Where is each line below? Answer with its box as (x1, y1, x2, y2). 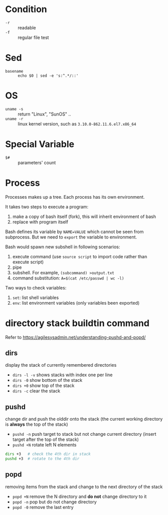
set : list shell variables (12, 294, 59, 301)
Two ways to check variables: (5, 284, 67, 291)
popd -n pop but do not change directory (12, 498, 97, 505)
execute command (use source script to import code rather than (12, 253, 147, 259)
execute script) (12, 259, 44, 265)
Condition (5, 4, 47, 15)
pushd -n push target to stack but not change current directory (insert (12, 431, 156, 437)
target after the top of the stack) (12, 436, 79, 442)
